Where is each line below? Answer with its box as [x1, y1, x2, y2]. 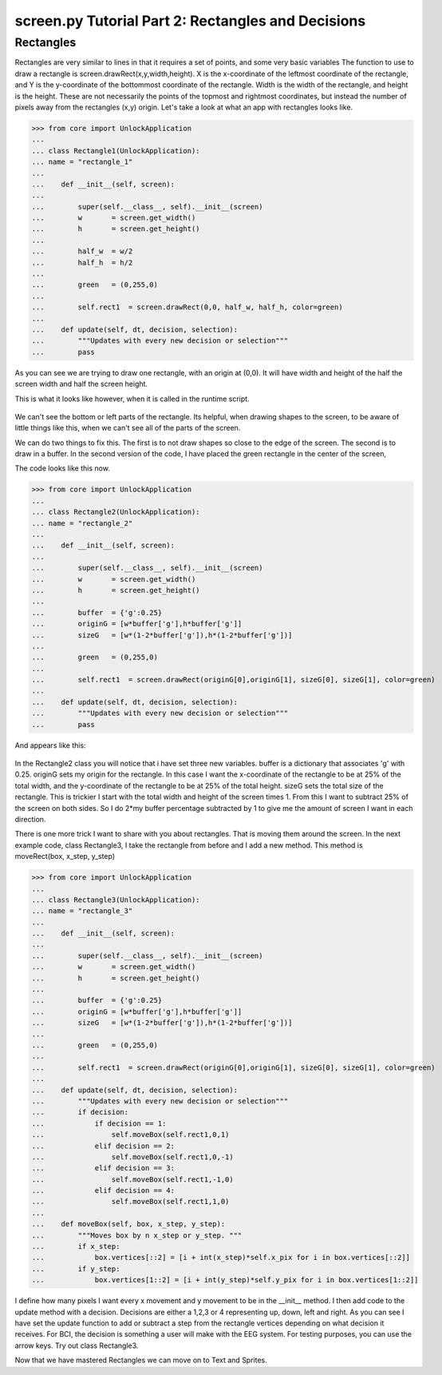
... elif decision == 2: [31, 1141, 176, 1150]
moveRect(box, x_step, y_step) [14, 852, 116, 861]
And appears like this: [14, 740, 87, 750]
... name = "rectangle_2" [31, 519, 133, 527]
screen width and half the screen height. [14, 380, 148, 389]
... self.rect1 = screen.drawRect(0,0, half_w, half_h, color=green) [31, 303, 343, 312]
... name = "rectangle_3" [31, 907, 133, 916]
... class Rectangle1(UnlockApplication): [31, 146, 200, 155]
